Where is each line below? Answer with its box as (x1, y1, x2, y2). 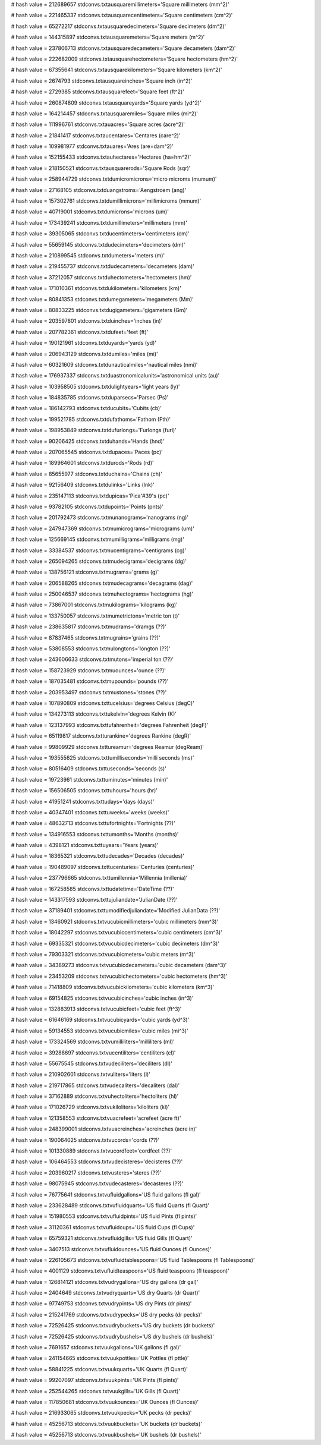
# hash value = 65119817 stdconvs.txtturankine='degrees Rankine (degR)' (11, 732, 191, 739)
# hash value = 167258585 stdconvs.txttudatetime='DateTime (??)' (11, 885, 175, 892)
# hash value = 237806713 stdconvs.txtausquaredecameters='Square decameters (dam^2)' (11, 45, 236, 52)
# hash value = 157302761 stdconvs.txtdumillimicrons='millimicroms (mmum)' (11, 197, 202, 204)
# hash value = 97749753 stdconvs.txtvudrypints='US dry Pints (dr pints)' (11, 1300, 192, 1307)
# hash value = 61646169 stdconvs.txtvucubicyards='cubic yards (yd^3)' (11, 1016, 190, 1024)
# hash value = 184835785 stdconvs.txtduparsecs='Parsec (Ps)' (11, 394, 169, 401)
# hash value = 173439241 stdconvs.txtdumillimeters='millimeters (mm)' (11, 219, 187, 226)
